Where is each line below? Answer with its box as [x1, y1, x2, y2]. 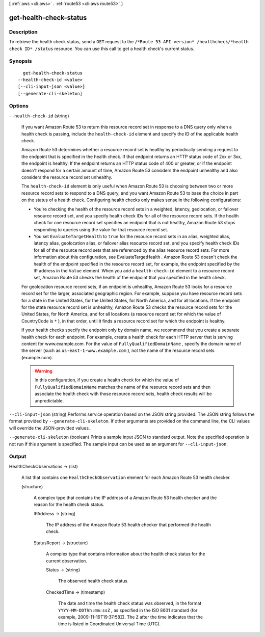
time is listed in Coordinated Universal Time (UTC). [58, 621, 161, 627]
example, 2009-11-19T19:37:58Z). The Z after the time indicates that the [58, 614, 203, 620]
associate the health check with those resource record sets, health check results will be [34, 391, 212, 397]
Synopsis [9, 58, 32, 65]
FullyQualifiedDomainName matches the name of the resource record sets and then [34, 384, 211, 390]
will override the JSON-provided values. [9, 425, 90, 431]
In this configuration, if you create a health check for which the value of [34, 377, 179, 383]
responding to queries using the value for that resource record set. [33, 226, 169, 233]
